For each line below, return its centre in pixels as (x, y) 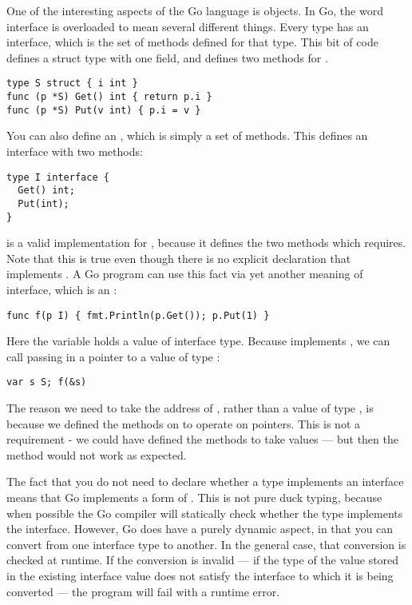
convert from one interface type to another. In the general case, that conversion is (206, 544)
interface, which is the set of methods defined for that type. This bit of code (192, 42)
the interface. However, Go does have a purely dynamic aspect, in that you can (200, 529)
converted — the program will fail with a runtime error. (143, 591)
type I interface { (58, 177)
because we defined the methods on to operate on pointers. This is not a (183, 423)
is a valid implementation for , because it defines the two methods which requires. (206, 243)
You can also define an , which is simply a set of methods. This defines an (187, 135)
